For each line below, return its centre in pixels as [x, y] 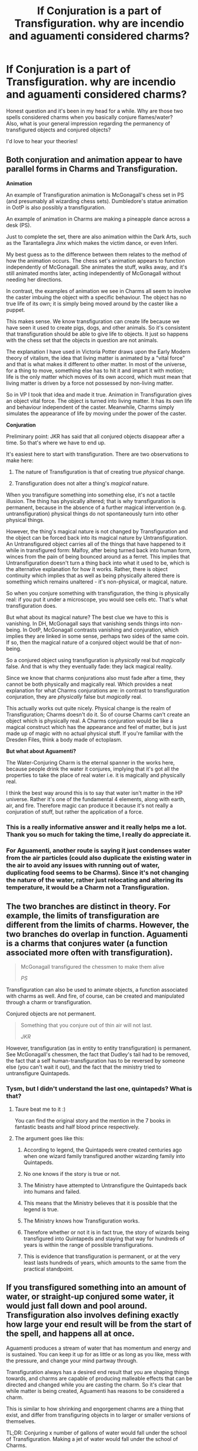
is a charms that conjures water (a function [87, 943]
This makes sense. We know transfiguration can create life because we [93, 321]
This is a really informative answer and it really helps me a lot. [96, 827]
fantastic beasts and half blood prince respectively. [77, 1127]
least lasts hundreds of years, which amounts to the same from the [105, 1262]
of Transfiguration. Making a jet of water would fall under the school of [92, 1439]
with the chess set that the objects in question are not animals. [82, 340]
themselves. [21, 1421]
